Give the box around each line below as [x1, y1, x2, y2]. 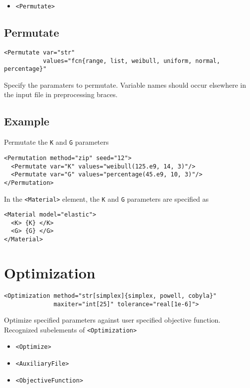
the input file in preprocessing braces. [4, 89, 118, 100]
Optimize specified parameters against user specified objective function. [4, 315, 221, 325]
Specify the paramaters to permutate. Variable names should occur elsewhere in [4, 79, 246, 90]
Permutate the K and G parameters [4, 137, 109, 147]
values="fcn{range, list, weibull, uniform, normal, [43, 57, 220, 64]
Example [4, 113, 50, 129]
